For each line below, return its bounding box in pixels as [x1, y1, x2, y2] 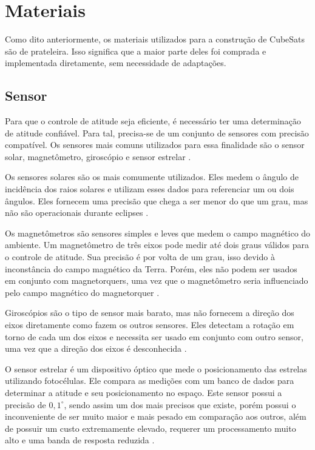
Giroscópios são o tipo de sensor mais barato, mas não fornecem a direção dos [5, 306, 294, 319]
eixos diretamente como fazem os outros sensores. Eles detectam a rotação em [5, 318, 294, 331]
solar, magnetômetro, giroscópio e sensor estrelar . [5, 150, 191, 163]
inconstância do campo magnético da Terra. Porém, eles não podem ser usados [5, 262, 297, 275]
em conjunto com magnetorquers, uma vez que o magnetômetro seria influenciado [5, 274, 308, 287]
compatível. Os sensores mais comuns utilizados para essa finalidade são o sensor [5, 138, 305, 151]
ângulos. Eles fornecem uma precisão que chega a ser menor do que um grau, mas [5, 194, 308, 207]
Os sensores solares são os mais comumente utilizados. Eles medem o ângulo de [5, 170, 299, 183]
